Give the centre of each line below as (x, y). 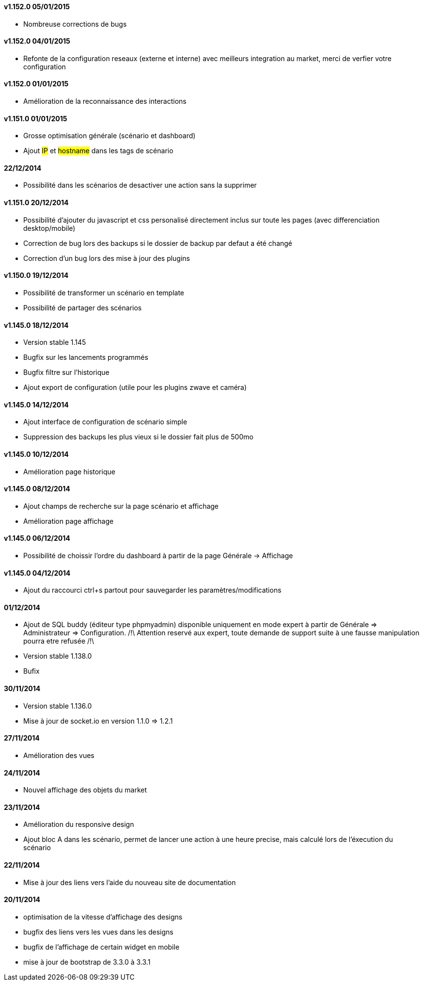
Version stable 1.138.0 (58, 656)
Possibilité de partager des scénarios (83, 307)
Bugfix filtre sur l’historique (66, 372)
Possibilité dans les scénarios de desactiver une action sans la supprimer (140, 185)
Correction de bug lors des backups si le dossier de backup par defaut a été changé (158, 243)
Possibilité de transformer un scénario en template (104, 292)
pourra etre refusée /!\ (59, 641)
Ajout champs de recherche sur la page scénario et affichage (121, 506)
